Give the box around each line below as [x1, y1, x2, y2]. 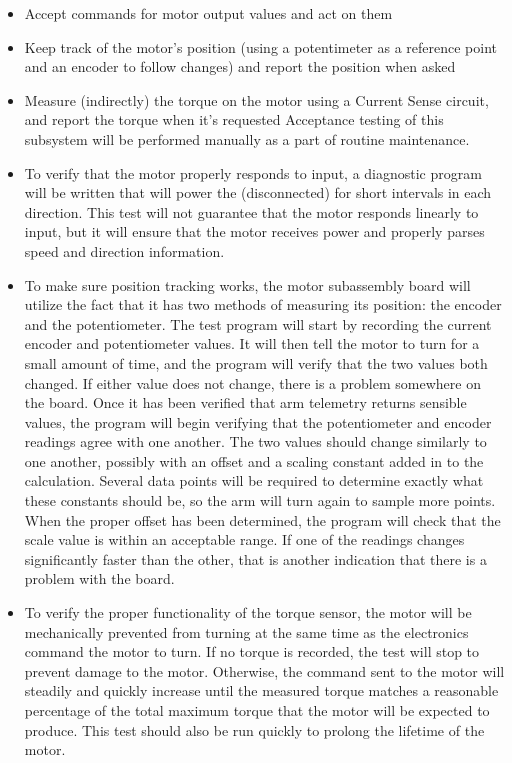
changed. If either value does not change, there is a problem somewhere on [24, 372, 481, 393]
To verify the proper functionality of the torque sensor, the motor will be [24, 602, 472, 623]
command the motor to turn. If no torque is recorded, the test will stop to [24, 641, 480, 662]
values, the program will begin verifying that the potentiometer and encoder [24, 411, 492, 432]
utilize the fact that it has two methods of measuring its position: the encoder [24, 294, 502, 315]
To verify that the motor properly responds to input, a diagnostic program [24, 162, 482, 183]
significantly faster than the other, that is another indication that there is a [24, 548, 487, 569]
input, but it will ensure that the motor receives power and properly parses [24, 221, 485, 242]
